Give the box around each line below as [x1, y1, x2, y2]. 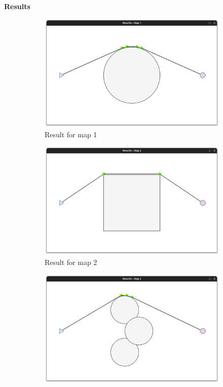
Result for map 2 [45, 257, 97, 267]
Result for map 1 [45, 129, 97, 139]
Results [4, 1, 30, 11]
